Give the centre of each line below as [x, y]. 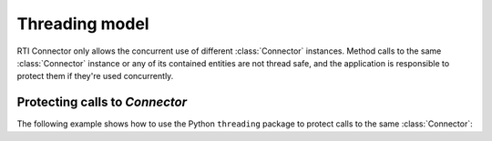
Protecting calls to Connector [102, 102]
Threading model [83, 24]
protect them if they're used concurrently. [95, 76]
